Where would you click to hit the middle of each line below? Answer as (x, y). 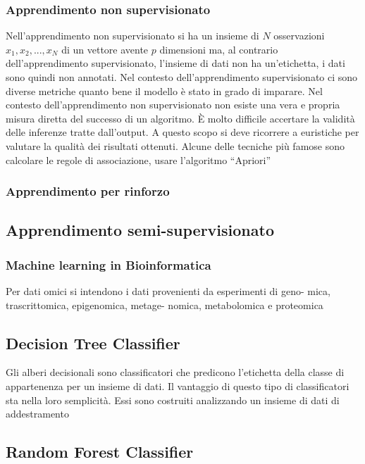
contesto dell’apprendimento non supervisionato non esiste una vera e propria (173, 105)
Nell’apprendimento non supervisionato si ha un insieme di (132, 36)
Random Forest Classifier (100, 452)
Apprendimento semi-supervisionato (140, 230)
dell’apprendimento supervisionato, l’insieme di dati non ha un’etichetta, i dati (175, 63)
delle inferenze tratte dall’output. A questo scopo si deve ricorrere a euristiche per (182, 132)
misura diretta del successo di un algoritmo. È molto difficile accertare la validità (180, 118)
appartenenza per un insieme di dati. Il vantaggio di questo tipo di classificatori (178, 385)
